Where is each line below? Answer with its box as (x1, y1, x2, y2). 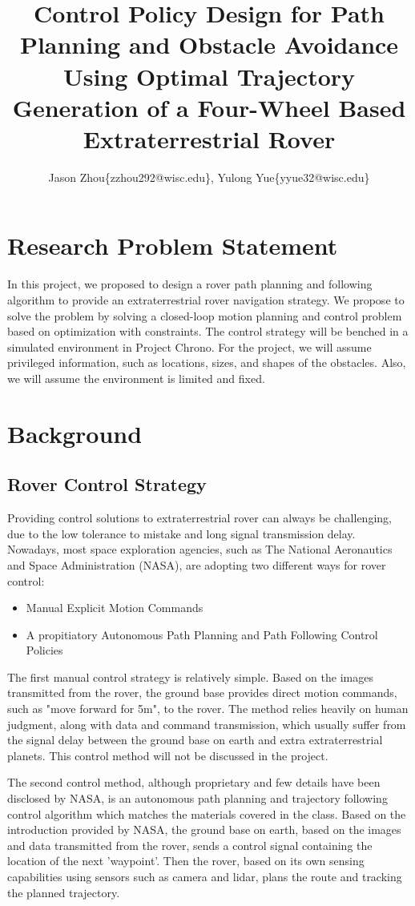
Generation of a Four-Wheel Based (12, 91, 406, 123)
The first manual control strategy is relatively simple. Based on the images (7, 668, 373, 685)
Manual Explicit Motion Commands (26, 599, 203, 616)
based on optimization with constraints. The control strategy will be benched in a (7, 323, 409, 340)
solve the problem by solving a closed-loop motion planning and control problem (7, 307, 402, 324)
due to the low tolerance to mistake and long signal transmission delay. (7, 525, 356, 542)
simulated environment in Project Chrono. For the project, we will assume (7, 338, 372, 355)
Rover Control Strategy (7, 472, 207, 497)
